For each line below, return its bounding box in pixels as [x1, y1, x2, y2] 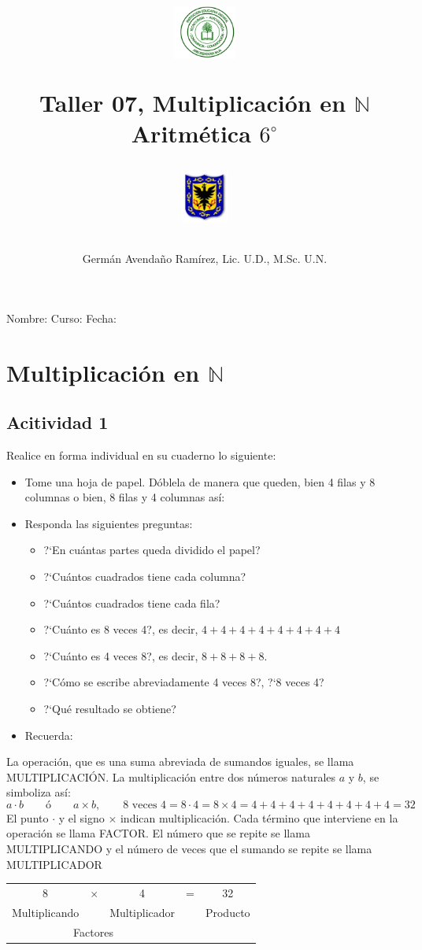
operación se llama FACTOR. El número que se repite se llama [6, 825, 310, 841]
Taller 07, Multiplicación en [39, 86, 346, 118]
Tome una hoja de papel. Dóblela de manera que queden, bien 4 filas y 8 [24, 473, 376, 490]
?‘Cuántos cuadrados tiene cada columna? [43, 567, 246, 584]
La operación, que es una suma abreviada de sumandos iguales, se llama [6, 753, 354, 770]
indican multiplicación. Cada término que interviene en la [120, 809, 398, 826]
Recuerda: [24, 726, 73, 743]
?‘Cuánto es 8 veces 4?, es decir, [43, 621, 198, 638]
